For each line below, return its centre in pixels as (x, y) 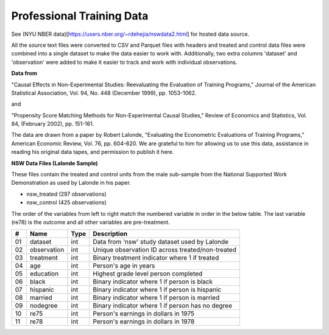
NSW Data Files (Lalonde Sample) (55, 163)
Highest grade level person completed (148, 274)
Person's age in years (124, 266)
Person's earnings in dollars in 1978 (144, 322)
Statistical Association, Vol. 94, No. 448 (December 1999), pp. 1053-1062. (104, 93)
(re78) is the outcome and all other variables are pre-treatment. (90, 222)
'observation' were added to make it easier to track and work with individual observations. (124, 62)
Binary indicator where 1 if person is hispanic (157, 290)
